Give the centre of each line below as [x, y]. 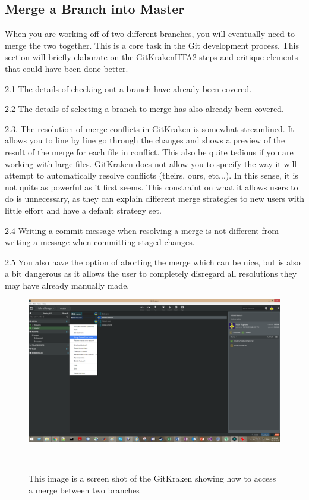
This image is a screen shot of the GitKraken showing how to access [152, 478]
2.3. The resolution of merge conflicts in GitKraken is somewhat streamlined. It [149, 128]
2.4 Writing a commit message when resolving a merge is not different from [142, 230]
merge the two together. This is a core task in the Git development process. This [152, 45]
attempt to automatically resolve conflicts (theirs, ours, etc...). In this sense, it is [152, 175]
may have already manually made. [67, 285]
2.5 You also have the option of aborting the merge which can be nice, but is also [153, 262]
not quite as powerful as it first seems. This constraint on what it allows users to [152, 187]
